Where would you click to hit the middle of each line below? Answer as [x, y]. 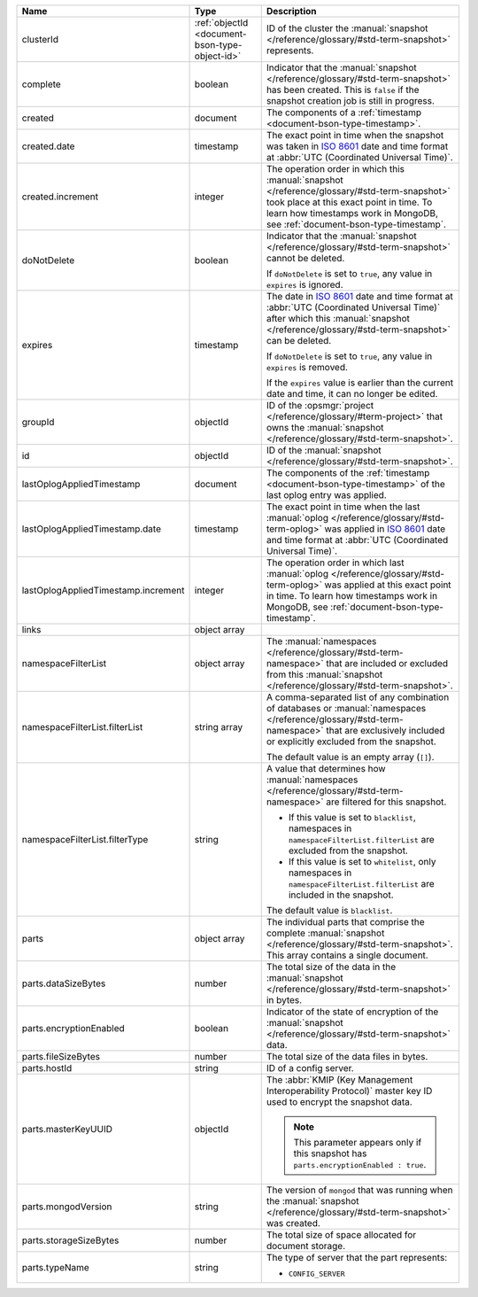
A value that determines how [326, 769]
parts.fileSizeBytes [61, 1056]
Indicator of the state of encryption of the [352, 1012]
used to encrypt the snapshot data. [339, 1102]
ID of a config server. [310, 1068]
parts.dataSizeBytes [64, 983]
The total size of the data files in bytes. [347, 1056]
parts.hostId [47, 1068]
